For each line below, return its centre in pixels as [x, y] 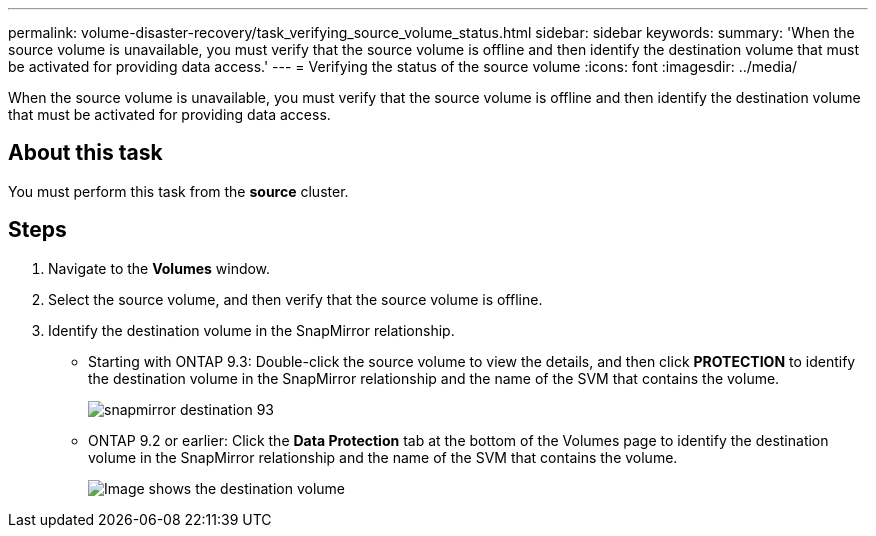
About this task [85, 153]
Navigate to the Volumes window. [159, 268]
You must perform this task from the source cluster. [178, 191]
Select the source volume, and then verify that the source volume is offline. [295, 299]
